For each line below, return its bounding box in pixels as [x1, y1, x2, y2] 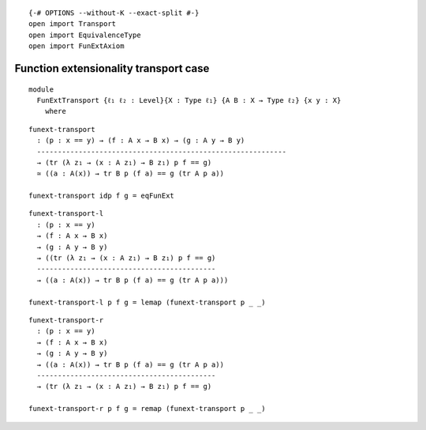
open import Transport [28, 20, 117, 28]
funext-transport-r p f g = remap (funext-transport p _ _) [28, 404, 266, 413]
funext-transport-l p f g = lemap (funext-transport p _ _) [28, 297, 266, 307]
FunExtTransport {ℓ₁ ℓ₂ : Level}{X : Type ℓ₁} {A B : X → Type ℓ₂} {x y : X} [36, 96, 342, 104]
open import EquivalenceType [28, 30, 141, 40]
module [28, 85, 54, 94]
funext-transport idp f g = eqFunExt [28, 191, 175, 201]
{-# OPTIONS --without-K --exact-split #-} [28, 9, 200, 17]
